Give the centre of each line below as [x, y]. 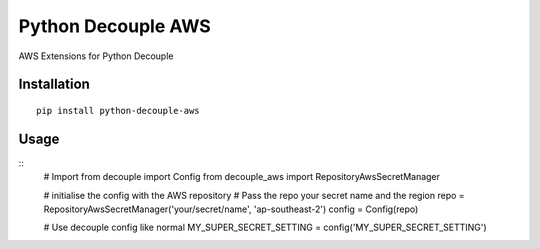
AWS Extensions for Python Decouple [96, 56]
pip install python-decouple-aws [118, 110]
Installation [54, 84]
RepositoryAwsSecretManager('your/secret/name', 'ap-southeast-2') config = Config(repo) [231, 209]
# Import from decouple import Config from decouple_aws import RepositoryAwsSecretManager [241, 177]
